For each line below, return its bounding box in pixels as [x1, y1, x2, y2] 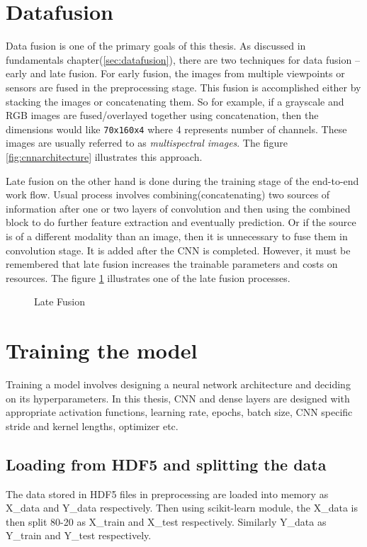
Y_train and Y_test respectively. [6, 528, 152, 543]
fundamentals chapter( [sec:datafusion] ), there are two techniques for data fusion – [6, 52, 360, 67]
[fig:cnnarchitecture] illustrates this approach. [6, 149, 203, 164]
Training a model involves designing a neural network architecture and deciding [6, 377, 351, 391]
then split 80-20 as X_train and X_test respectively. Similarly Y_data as [6, 514, 327, 529]
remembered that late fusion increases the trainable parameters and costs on [6, 256, 338, 271]
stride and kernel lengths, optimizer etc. [6, 418, 179, 433]
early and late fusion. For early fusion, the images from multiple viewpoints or [6, 66, 345, 81]
